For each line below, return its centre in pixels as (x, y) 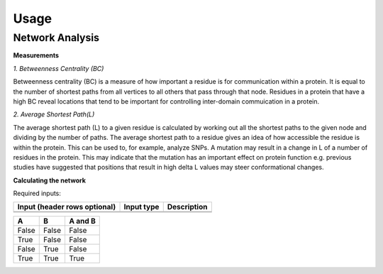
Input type (141, 207)
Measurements (36, 55)
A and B (82, 221)
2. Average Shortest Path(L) (54, 114)
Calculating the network (50, 180)
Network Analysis (56, 38)
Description (187, 207)
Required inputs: (37, 193)
